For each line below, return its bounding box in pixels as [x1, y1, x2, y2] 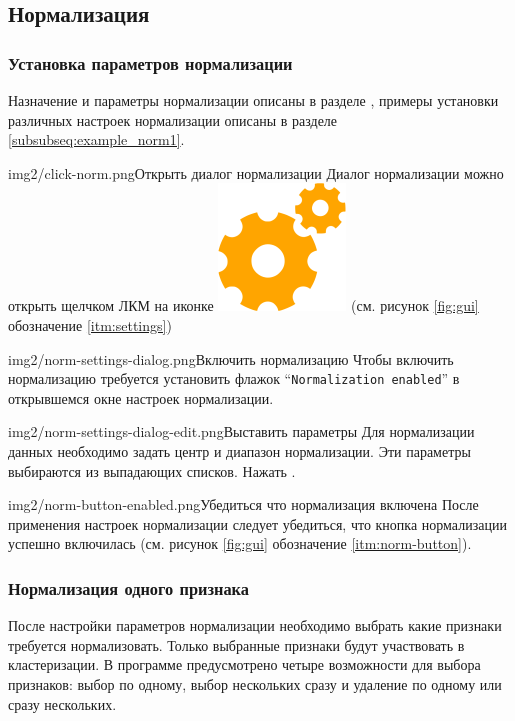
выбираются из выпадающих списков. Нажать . [8, 460, 296, 481]
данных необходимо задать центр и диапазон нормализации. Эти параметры [8, 441, 471, 461]
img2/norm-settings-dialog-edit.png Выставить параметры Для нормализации [8, 421, 475, 442]
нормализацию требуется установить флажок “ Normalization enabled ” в [8, 368, 460, 389]
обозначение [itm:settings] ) [8, 314, 172, 335]
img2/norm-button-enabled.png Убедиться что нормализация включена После [8, 494, 479, 515]
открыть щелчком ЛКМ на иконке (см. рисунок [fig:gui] [8, 295, 479, 316]
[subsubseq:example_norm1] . [8, 129, 185, 150]
